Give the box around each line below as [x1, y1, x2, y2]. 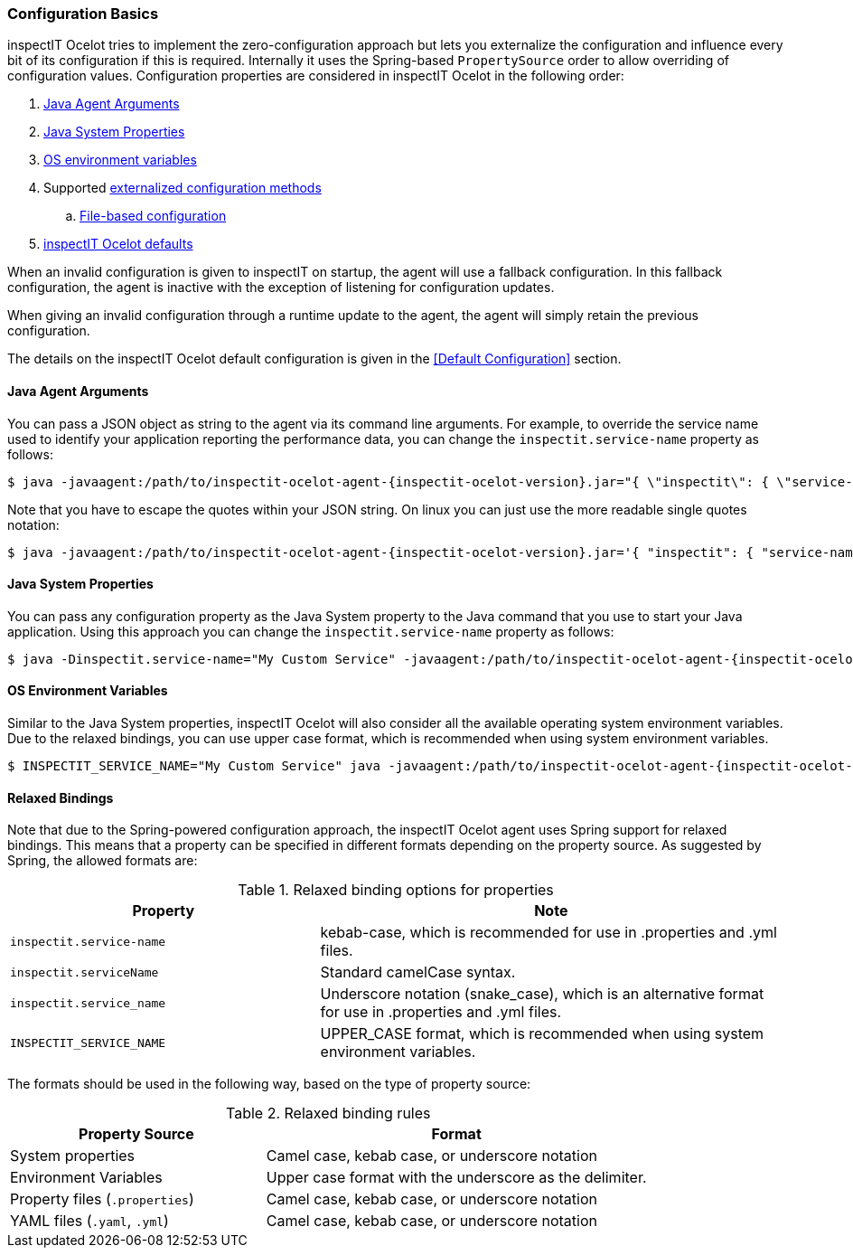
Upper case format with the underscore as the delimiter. [266, 1168, 647, 1187]
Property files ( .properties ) [10, 1190, 194, 1209]
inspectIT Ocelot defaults [43, 236, 193, 252]
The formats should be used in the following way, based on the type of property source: [7, 1076, 531, 1092]
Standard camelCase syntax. [320, 963, 516, 982]
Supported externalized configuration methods [43, 180, 322, 196]
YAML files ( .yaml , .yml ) [10, 1212, 169, 1231]
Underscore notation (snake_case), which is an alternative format [320, 985, 764, 1004]
